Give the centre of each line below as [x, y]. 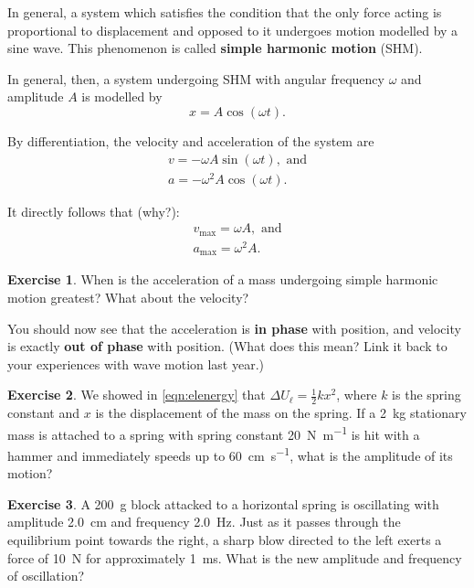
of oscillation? [46, 576]
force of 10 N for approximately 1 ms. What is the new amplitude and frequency [235, 557]
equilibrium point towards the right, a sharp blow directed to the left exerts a [225, 540]
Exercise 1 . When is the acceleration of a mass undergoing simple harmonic [223, 279]
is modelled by [122, 96]
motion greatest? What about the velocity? [128, 297]
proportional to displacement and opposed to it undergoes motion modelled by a [233, 30]
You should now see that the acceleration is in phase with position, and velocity [234, 328]
